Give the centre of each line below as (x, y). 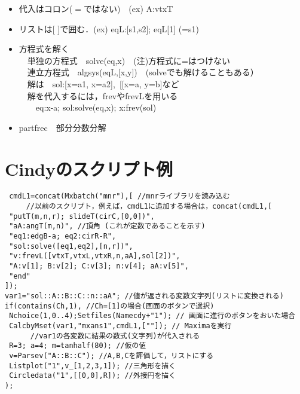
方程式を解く (44, 49)
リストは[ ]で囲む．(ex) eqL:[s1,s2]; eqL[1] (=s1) (109, 28)
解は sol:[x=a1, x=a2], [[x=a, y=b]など (103, 83)
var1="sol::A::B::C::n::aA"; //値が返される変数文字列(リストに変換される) (144, 296)
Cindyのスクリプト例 (89, 168)
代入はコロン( (46, 8)
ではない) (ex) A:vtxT (128, 8)
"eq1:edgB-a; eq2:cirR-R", (63, 236)
